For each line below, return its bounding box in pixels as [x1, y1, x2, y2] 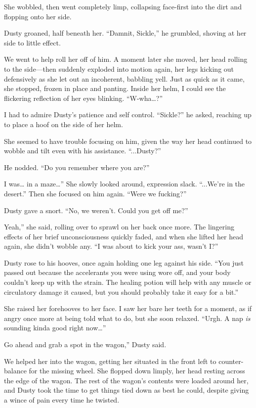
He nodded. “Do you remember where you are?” [4, 162, 150, 172]
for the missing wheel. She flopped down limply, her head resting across [29, 365, 245, 376]
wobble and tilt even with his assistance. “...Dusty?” [4, 145, 161, 156]
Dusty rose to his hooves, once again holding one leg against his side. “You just [4, 257, 244, 268]
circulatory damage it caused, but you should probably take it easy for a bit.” [4, 286, 239, 297]
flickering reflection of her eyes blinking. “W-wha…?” [4, 92, 163, 103]
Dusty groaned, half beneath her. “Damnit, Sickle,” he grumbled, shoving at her [4, 28, 247, 38]
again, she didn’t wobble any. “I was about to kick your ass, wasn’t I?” [4, 241, 218, 251]
